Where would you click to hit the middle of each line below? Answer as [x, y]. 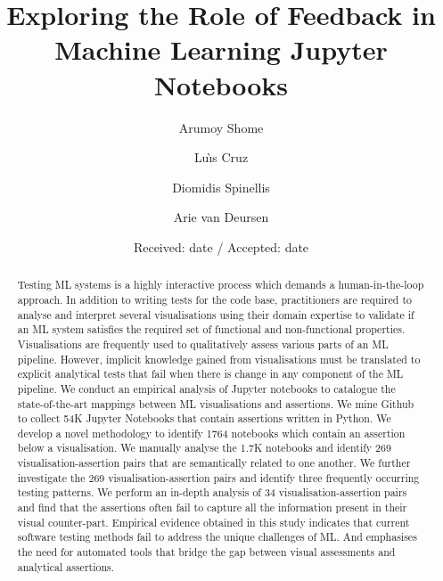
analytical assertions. [66, 566]
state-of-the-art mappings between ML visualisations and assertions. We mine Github [216, 403]
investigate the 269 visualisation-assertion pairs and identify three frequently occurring [218, 477]
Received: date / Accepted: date [221, 246]
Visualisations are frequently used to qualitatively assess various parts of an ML [203, 344]
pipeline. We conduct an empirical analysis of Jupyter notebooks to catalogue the [206, 388]
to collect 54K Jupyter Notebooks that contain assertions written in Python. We [204, 418]
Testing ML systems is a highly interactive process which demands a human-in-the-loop [221, 285]
